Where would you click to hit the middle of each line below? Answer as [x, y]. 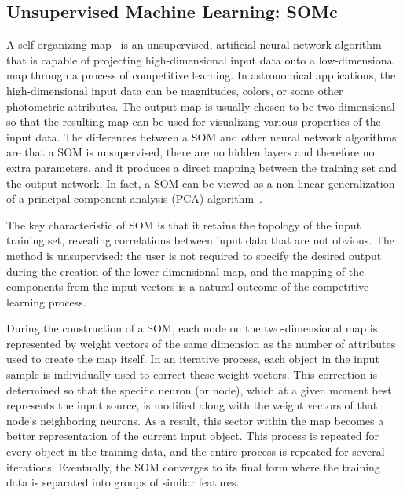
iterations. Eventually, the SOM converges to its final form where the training [193, 466]
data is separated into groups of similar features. [123, 482]
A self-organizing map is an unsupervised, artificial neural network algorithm [194, 44]
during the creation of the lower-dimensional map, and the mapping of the [185, 271]
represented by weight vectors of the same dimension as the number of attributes [201, 343]
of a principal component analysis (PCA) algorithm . [134, 198]
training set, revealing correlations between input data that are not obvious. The [200, 240]
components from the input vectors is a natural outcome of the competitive [188, 286]
